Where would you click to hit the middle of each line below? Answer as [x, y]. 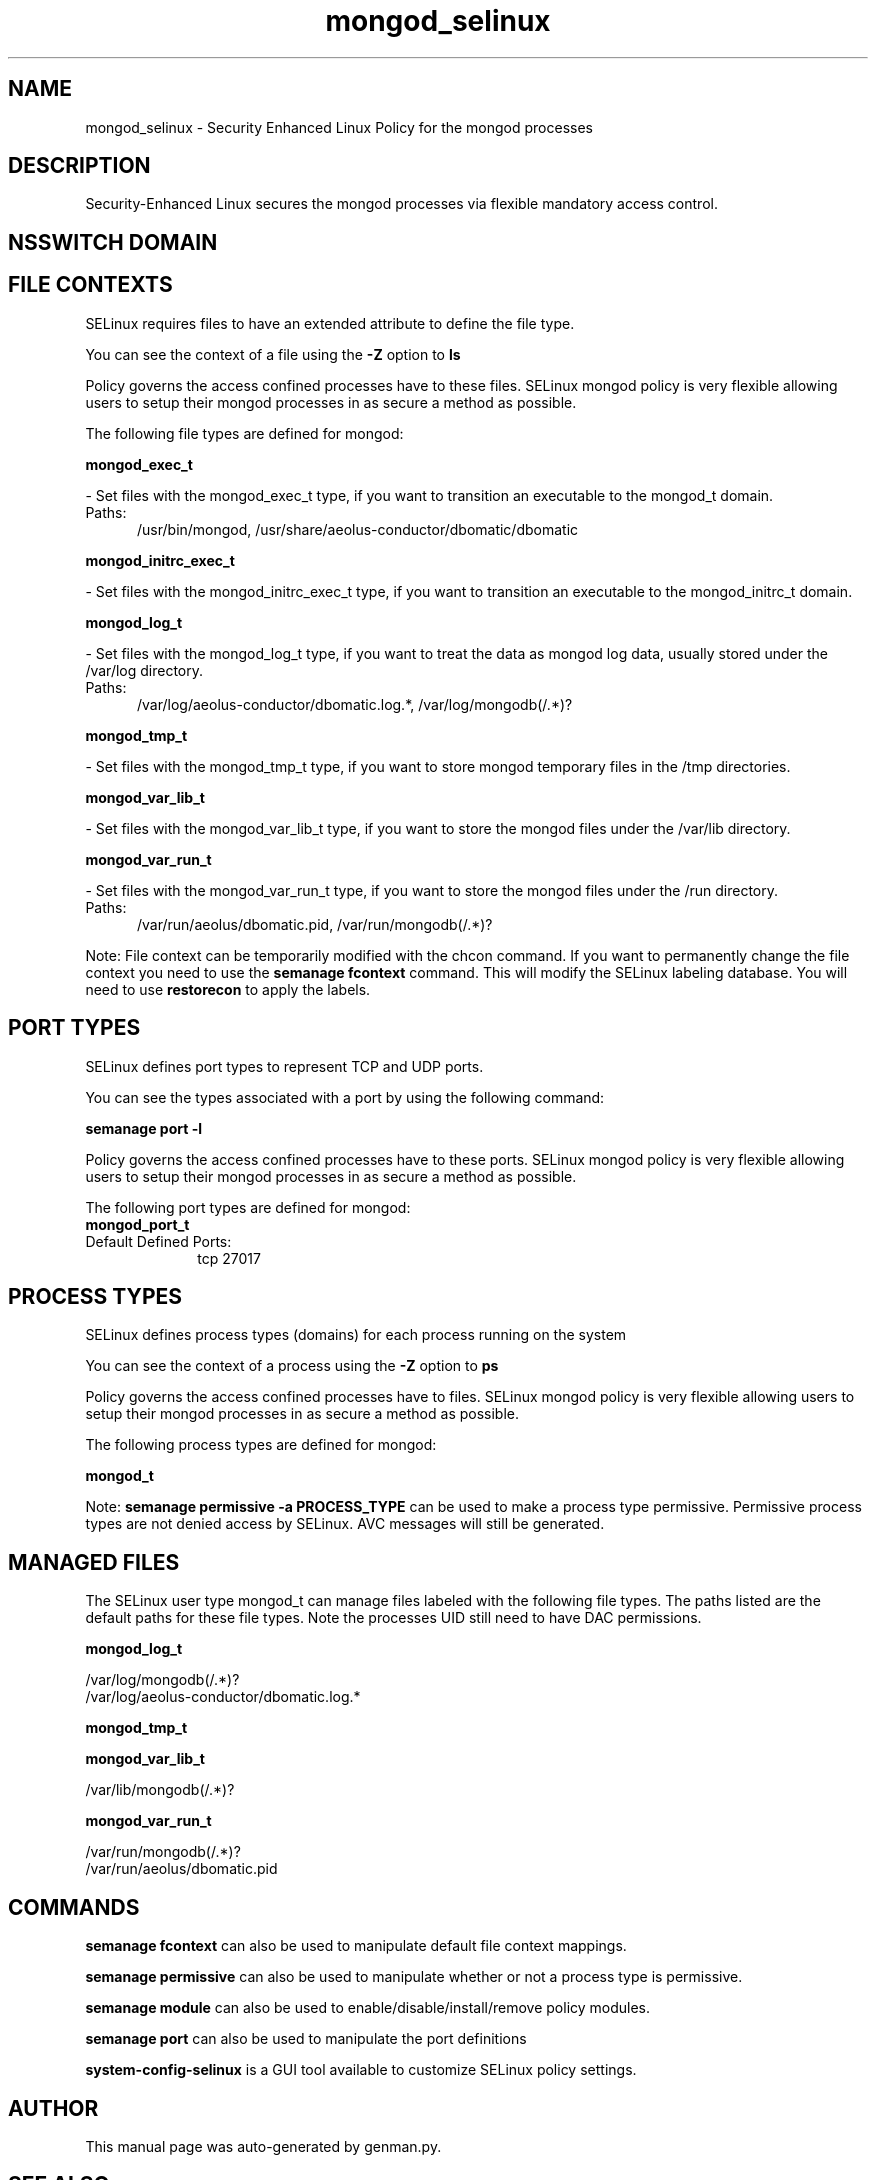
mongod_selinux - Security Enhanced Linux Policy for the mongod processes [339, 127]
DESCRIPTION [79, 166]
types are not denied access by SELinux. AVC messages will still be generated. [345, 1524]
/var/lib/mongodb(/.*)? [160, 1790]
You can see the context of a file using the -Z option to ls [273, 354]
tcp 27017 [229, 1258]
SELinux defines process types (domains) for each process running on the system [356, 1335]
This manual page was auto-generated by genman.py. [263, 2146]
